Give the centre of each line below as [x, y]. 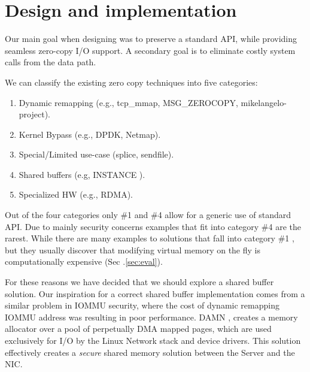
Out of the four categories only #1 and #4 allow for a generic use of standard [148, 215]
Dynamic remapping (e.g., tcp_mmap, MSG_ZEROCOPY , [128, 102]
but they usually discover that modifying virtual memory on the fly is [133, 249]
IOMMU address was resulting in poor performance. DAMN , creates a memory [151, 317]
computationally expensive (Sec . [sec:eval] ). [84, 261]
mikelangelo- [264, 102]
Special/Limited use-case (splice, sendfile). [96, 154]
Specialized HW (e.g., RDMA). [76, 194]
